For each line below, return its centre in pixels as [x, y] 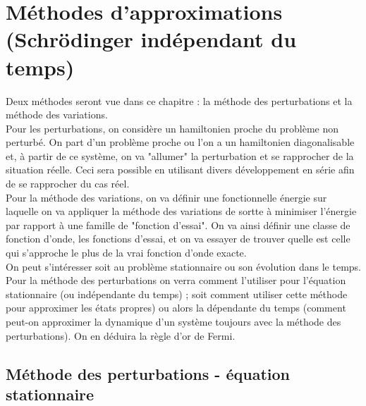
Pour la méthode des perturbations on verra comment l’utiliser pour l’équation [176, 280]
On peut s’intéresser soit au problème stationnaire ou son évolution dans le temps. [183, 266]
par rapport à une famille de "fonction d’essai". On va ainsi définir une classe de [178, 224]
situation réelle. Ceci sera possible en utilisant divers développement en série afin [180, 170]
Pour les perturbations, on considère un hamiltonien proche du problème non [172, 128]
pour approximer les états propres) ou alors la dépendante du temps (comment [176, 308]
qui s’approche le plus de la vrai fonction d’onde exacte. [126, 253]
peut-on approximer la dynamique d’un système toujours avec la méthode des [173, 321]
